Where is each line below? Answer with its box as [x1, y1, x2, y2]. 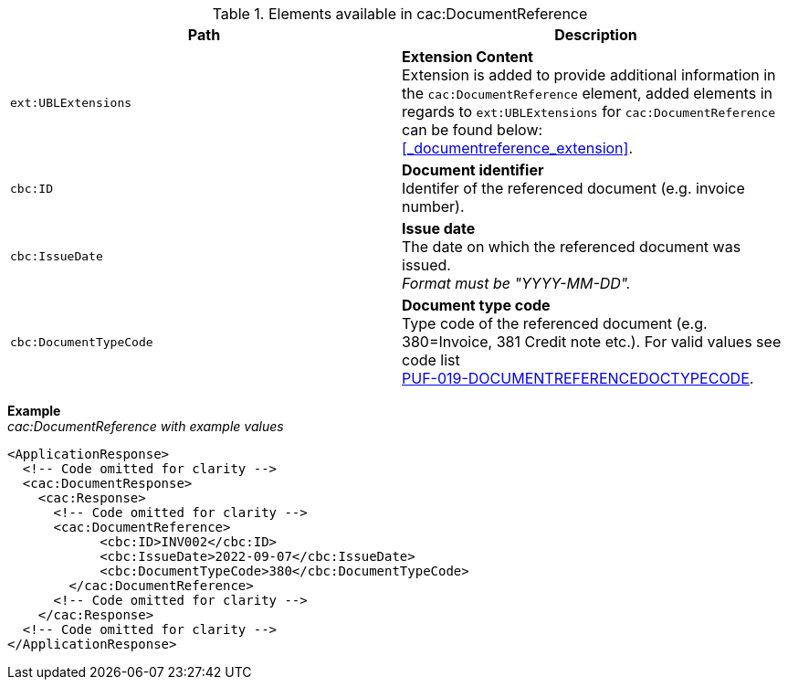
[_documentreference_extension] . [402, 139, 634, 157]
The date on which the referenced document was [402, 238, 741, 256]
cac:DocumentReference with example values [7, 418, 284, 434]
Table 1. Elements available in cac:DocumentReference [212, 5, 588, 23]
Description [554, 26, 637, 44]
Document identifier [402, 161, 544, 179]
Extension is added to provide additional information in [402, 66, 776, 84]
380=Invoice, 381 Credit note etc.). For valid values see [402, 333, 782, 351]
